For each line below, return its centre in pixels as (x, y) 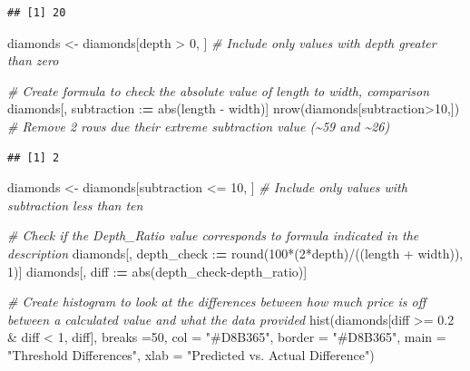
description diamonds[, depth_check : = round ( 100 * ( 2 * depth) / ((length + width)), (235, 253)
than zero (33, 60)
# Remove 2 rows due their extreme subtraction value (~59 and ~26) (199, 126)
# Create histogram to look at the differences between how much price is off (217, 302)
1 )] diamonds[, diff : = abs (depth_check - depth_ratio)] (157, 271)
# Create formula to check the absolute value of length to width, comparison (219, 90)
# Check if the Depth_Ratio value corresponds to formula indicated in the (213, 235)
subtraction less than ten (75, 205)
